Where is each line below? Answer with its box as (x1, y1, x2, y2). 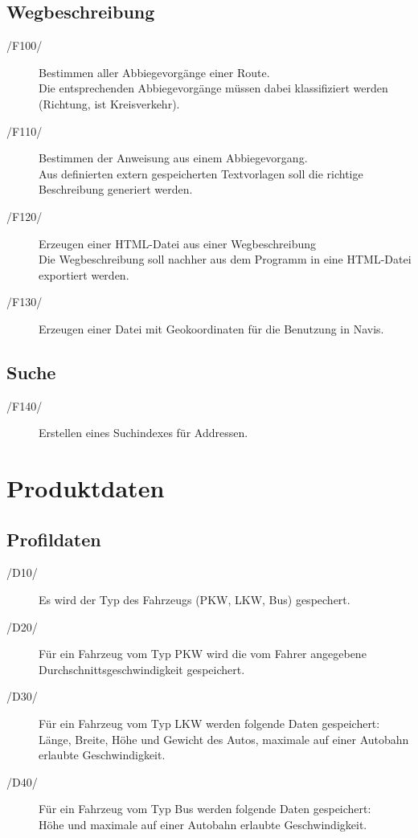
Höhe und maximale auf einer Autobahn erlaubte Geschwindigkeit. (39, 816, 367, 833)
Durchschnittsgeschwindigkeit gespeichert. (39, 660, 245, 677)
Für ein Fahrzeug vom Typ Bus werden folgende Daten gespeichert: (39, 800, 371, 817)
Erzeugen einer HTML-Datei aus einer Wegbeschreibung (39, 235, 317, 251)
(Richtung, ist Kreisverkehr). (39, 95, 180, 112)
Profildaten (6, 526, 101, 551)
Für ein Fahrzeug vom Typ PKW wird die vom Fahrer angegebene (39, 645, 367, 662)
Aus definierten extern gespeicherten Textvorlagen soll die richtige (39, 165, 363, 182)
